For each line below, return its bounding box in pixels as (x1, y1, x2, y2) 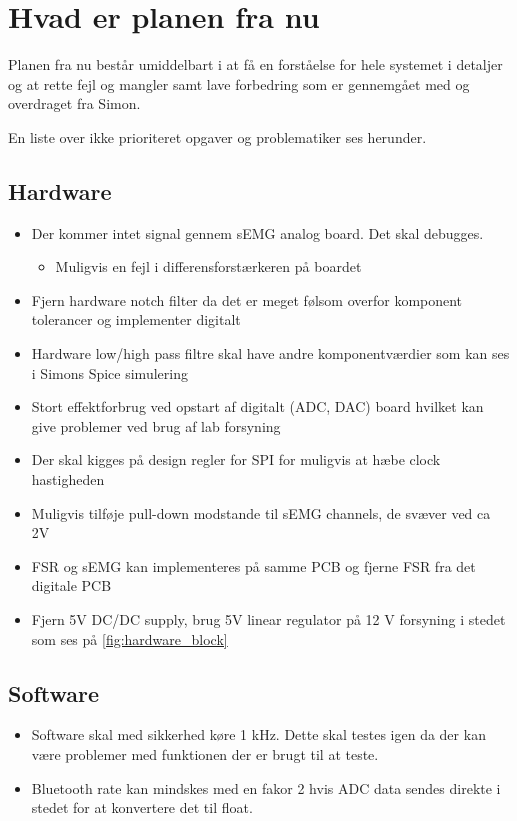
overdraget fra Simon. (8, 93, 141, 114)
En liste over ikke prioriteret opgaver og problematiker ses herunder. (8, 126, 427, 147)
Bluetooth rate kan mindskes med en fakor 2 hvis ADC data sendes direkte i (31, 777, 501, 798)
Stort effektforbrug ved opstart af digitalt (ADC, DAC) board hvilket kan (31, 396, 484, 417)
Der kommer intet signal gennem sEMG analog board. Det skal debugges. (31, 222, 484, 243)
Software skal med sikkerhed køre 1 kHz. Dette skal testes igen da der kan (31, 724, 486, 745)
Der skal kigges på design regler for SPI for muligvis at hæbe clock (31, 449, 441, 470)
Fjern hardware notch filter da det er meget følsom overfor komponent (31, 289, 463, 310)
